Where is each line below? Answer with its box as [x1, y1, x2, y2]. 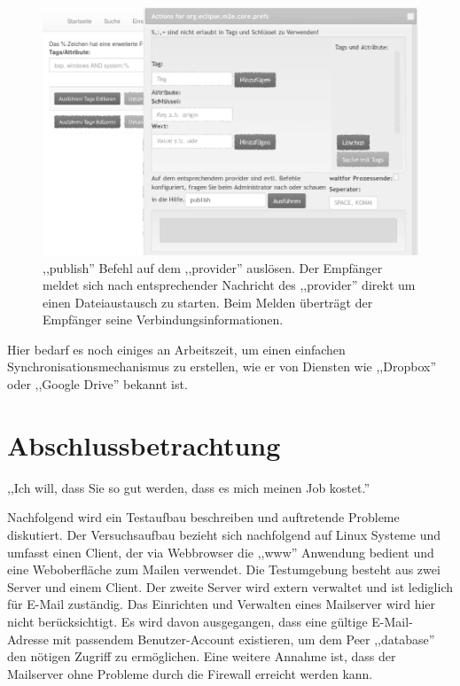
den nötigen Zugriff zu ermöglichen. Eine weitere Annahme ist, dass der [7, 647, 396, 666]
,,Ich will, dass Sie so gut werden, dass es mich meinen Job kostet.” [7, 478, 370, 496]
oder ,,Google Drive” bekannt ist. [7, 375, 188, 394]
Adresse [7, 629, 49, 648]
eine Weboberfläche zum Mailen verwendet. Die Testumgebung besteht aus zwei [7, 560, 441, 579]
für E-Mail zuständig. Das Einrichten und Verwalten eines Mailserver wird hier [7, 595, 436, 613]
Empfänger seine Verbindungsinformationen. [43, 310, 284, 329]
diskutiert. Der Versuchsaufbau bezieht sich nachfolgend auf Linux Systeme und [7, 525, 441, 543]
